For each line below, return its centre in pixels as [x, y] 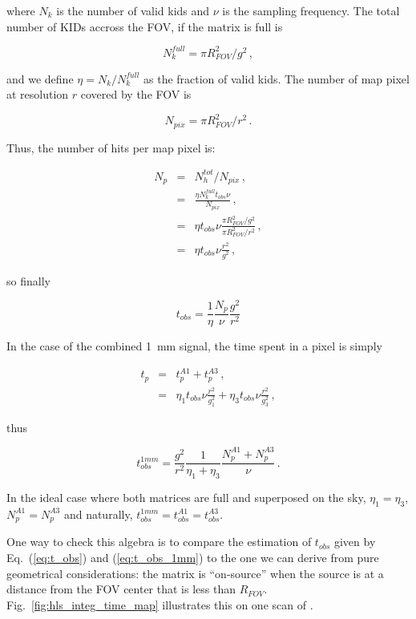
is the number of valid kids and [133, 10]
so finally [28, 280]
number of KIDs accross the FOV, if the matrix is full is [145, 26]
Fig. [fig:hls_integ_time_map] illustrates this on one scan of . [160, 604]
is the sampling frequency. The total [311, 10]
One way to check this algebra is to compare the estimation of [159, 542]
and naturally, [98, 514]
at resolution [38, 94]
